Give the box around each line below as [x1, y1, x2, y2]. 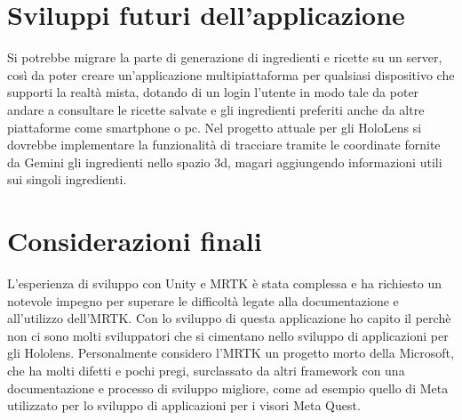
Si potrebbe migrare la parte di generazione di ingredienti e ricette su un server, [7, 48, 442, 67]
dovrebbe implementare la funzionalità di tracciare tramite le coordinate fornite [7, 135, 441, 154]
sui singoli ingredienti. [7, 170, 127, 189]
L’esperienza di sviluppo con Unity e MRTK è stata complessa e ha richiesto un [7, 274, 442, 292]
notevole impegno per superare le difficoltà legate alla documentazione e [7, 291, 399, 310]
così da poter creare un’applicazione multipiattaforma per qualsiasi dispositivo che [7, 65, 455, 84]
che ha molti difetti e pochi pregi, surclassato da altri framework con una [7, 360, 405, 379]
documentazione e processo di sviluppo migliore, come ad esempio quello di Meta [7, 378, 449, 397]
